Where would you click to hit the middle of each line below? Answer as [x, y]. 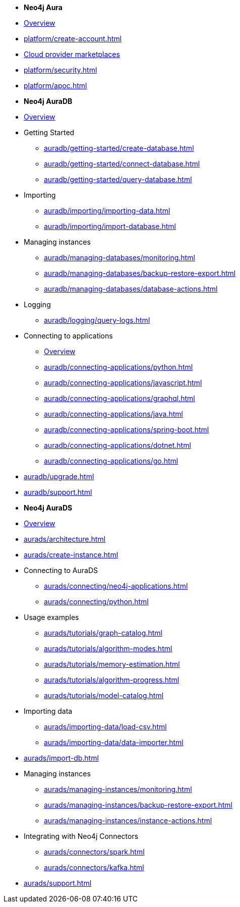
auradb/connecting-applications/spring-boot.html [127, 430]
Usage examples [51, 617]
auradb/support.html [58, 492]
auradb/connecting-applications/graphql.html [119, 398]
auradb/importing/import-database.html [110, 226]
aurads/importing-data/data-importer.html [114, 742]
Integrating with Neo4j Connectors [81, 836]
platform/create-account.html [73, 39]
